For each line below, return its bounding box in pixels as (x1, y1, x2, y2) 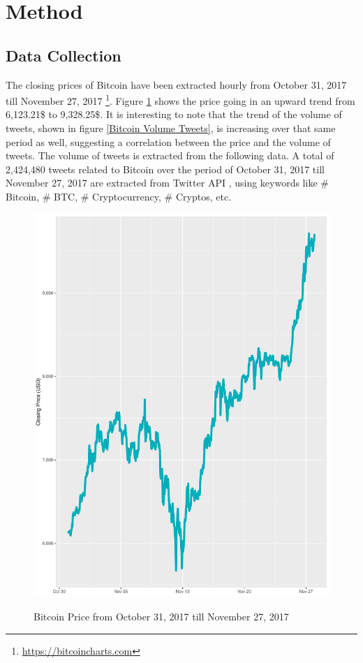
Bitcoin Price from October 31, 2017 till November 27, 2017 (34, 609, 289, 624)
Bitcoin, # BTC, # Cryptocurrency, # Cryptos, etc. (6, 189, 231, 203)
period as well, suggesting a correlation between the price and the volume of (6, 134, 331, 149)
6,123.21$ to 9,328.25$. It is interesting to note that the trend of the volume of (6, 107, 342, 122)
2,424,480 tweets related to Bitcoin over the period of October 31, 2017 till (6, 161, 325, 176)
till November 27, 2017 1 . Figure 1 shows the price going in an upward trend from (6, 92, 355, 108)
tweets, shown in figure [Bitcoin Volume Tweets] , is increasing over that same (6, 121, 336, 136)
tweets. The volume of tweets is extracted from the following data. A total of (6, 148, 334, 163)
